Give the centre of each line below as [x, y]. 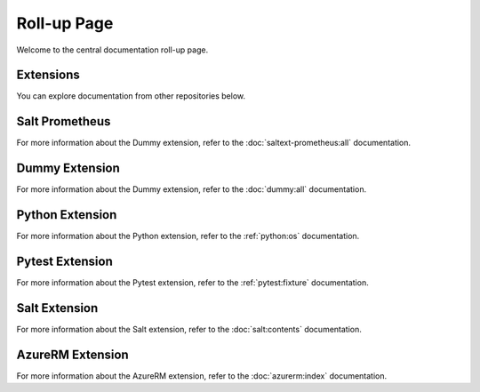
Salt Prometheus [64, 121]
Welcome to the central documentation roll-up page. [112, 50]
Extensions [48, 75]
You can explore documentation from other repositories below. [131, 96]
